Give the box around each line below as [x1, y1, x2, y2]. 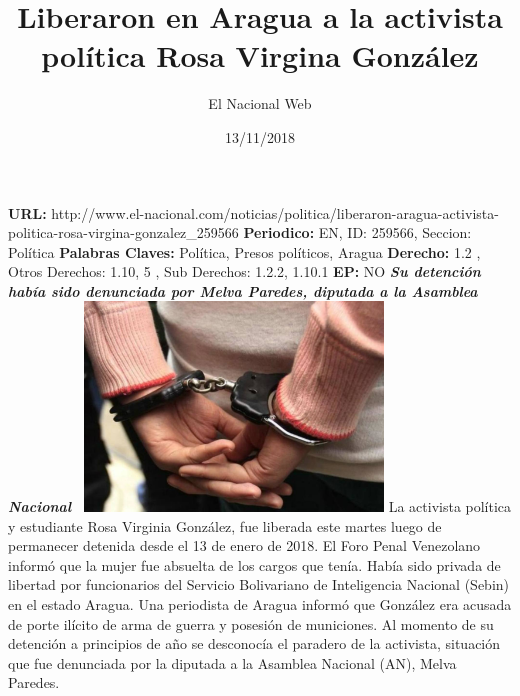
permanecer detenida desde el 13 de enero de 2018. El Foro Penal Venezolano [8, 535, 481, 556]
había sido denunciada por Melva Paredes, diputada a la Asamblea [8, 280, 478, 301]
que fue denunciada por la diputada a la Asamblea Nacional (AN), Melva [8, 652, 457, 673]
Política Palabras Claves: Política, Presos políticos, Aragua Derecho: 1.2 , [8, 241, 481, 262]
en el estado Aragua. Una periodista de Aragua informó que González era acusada [8, 594, 512, 615]
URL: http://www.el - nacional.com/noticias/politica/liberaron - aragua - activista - [8, 202, 499, 223]
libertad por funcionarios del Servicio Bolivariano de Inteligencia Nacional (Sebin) [8, 574, 510, 595]
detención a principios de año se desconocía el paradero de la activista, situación [8, 633, 501, 654]
